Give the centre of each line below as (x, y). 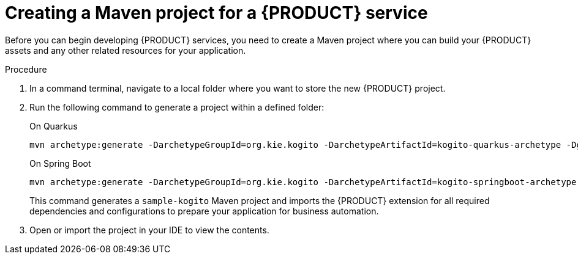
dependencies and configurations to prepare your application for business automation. (204, 211)
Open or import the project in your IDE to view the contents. (149, 230)
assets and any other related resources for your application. (126, 50)
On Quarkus (54, 126)
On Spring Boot (60, 163)
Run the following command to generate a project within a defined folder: (177, 107)
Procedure (26, 69)
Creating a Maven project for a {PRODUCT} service (216, 13)
